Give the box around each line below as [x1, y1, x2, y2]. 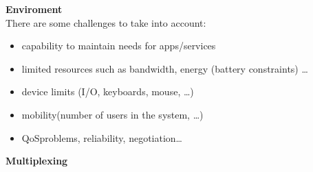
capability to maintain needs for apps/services [21, 38, 216, 53]
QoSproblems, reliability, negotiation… [21, 130, 182, 145]
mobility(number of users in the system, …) [21, 107, 204, 121]
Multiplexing [6, 153, 68, 168]
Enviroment [6, 2, 63, 16]
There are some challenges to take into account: [6, 15, 206, 29]
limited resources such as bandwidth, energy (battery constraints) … [21, 61, 308, 75]
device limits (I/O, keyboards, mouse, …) [21, 84, 194, 99]
